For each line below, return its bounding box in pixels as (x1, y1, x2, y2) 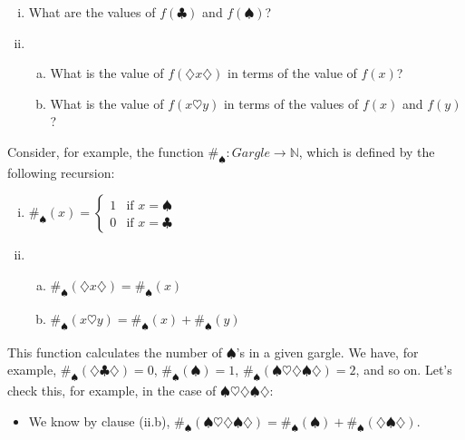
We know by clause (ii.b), (28, 411, 170, 430)
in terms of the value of (228, 64, 357, 83)
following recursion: (7, 162, 115, 181)
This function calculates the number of (7, 342, 223, 361)
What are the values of (28, 3, 156, 21)
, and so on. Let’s (355, 360, 452, 379)
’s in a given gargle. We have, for (236, 342, 419, 361)
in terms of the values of (223, 93, 359, 112)
